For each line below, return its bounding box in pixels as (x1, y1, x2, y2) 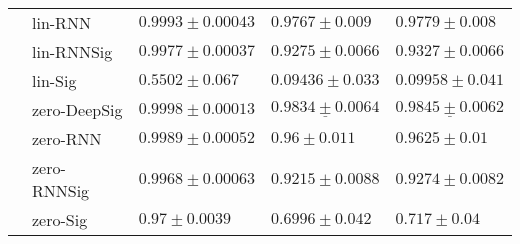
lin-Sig (32, 69, 77, 92)
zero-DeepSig (32, 98, 123, 121)
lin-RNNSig (32, 40, 113, 63)
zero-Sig (32, 208, 88, 231)
